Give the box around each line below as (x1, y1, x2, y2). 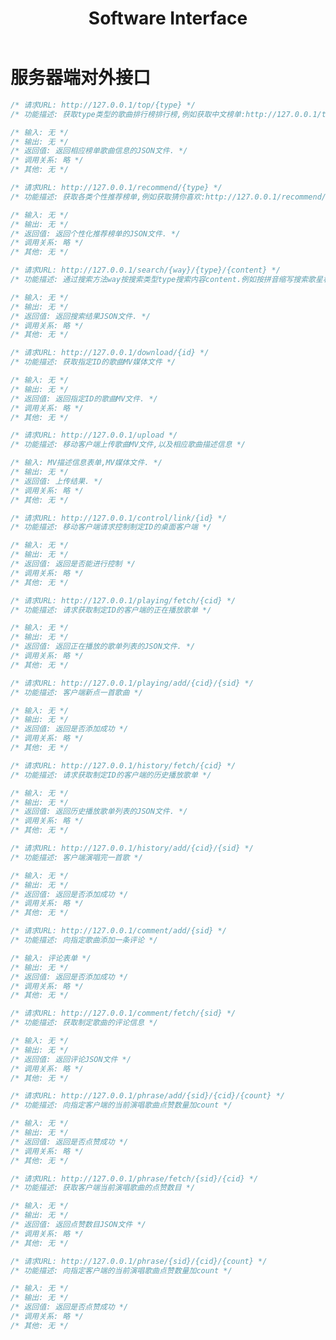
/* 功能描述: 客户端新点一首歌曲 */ (10, 687, 143, 697)
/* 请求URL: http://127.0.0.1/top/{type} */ (10, 100, 196, 110)
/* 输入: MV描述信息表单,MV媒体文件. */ (10, 458, 163, 468)
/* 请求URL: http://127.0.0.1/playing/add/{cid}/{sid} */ (10, 678, 254, 688)
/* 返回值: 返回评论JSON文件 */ (10, 1054, 132, 1064)
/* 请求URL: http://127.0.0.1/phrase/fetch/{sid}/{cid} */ (10, 1173, 259, 1184)
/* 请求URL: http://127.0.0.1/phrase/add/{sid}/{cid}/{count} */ (10, 1091, 285, 1101)
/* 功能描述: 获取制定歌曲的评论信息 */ (10, 1018, 158, 1028)
